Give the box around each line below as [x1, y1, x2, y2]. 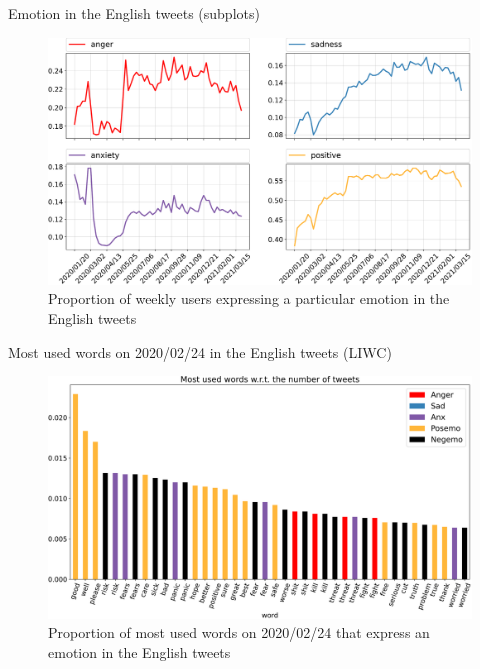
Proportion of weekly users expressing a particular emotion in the [48, 288, 450, 309]
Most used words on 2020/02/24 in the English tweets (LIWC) [8, 341, 392, 362]
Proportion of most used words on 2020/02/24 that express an [48, 622, 430, 643]
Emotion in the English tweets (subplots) [8, 3, 260, 23]
